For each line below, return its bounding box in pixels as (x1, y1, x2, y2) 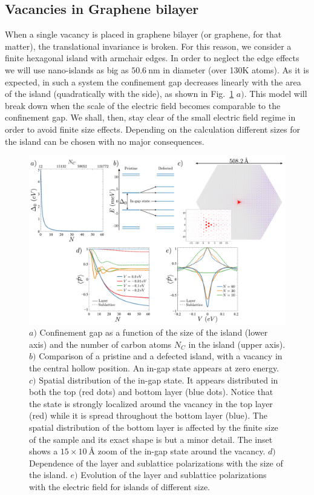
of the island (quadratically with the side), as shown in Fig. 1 (5, 87, 234, 100)
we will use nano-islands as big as (5, 63, 129, 76)
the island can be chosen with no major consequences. (5, 135, 204, 147)
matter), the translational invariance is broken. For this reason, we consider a (5, 39, 292, 52)
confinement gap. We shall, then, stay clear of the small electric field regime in (5, 111, 296, 124)
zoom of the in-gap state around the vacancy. (97, 445, 266, 457)
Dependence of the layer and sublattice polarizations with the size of (29, 456, 283, 469)
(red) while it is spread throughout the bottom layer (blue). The (29, 409, 267, 422)
